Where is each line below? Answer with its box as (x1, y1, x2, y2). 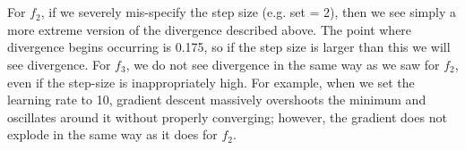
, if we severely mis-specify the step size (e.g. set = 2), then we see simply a (40, 3, 457, 21)
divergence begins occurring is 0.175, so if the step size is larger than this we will (7, 37, 451, 56)
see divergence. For (7, 54, 111, 73)
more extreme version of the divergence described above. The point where (7, 20, 412, 38)
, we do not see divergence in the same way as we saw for (125, 54, 440, 73)
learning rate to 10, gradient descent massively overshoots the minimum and (7, 90, 426, 109)
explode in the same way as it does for (7, 125, 218, 144)
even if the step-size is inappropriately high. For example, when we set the (7, 72, 415, 91)
